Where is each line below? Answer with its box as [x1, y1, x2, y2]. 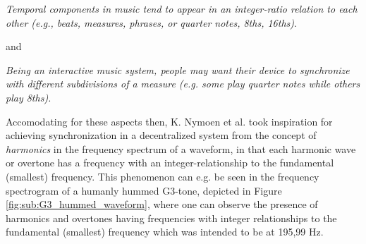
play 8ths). [6, 90, 51, 104]
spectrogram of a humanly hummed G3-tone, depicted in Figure [6, 183, 282, 197]
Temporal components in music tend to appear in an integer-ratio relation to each [6, 1, 358, 16]
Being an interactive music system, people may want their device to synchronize [6, 62, 350, 77]
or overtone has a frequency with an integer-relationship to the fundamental [6, 155, 334, 170]
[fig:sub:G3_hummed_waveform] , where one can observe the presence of [6, 197, 318, 212]
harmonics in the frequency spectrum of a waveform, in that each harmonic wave [6, 141, 356, 156]
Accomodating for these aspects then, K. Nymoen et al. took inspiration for [6, 114, 333, 128]
